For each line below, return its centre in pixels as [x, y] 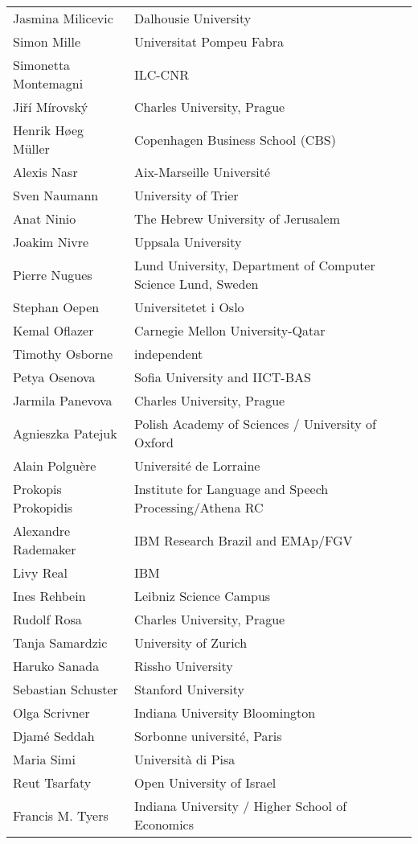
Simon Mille [47, 41]
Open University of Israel [205, 782]
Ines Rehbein [49, 596]
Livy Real [41, 572]
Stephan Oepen [56, 307]
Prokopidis [43, 507]
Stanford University [189, 689]
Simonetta [42, 65]
